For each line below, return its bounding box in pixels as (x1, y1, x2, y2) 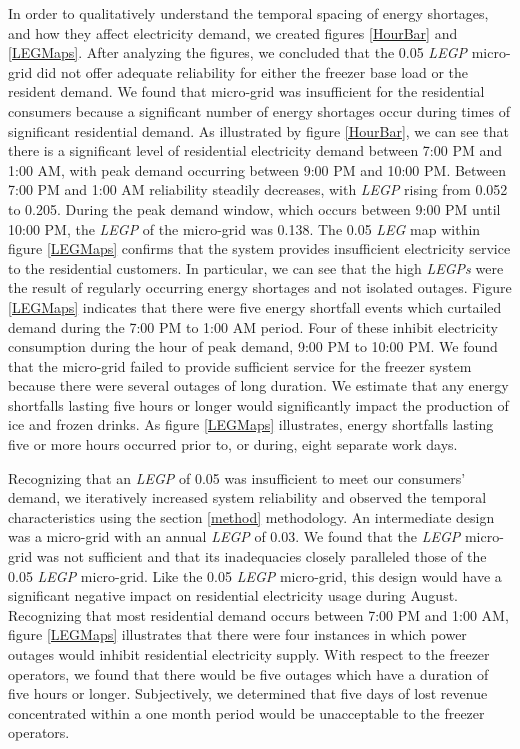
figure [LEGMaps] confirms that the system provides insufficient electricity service (8, 238, 511, 259)
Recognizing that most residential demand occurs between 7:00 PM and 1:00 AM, (8, 604, 509, 625)
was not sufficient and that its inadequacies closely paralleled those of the (36, 546, 487, 567)
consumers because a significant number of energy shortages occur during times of (8, 100, 511, 121)
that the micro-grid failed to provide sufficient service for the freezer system (8, 355, 472, 376)
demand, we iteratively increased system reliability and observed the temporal (8, 487, 487, 508)
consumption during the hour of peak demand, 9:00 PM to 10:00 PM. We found (8, 336, 498, 357)
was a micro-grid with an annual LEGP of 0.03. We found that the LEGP (8, 526, 461, 547)
